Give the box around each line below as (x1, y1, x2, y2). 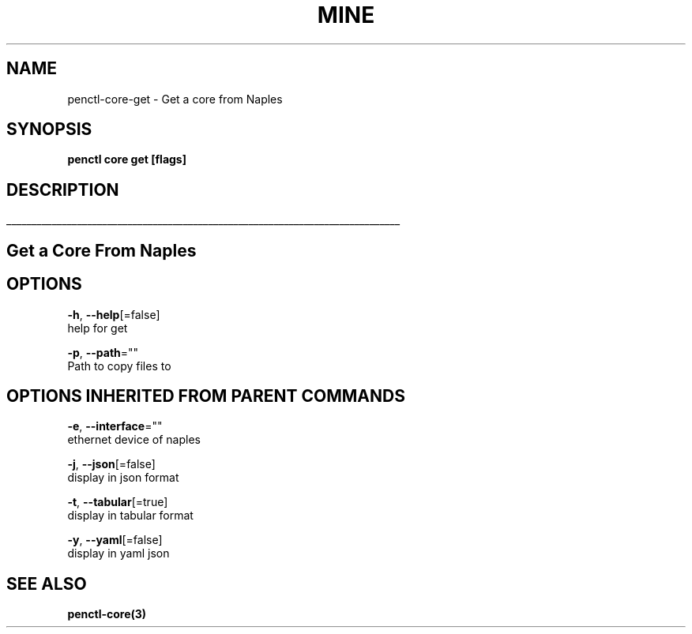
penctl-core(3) (67, 607, 147, 621)
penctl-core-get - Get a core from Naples (67, 92, 283, 106)
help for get (67, 321, 128, 335)
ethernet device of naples (67, 433, 201, 447)
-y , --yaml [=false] (67, 533, 163, 547)
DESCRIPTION (6, 179, 119, 200)
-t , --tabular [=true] (67, 495, 168, 509)
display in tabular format (67, 508, 194, 523)
